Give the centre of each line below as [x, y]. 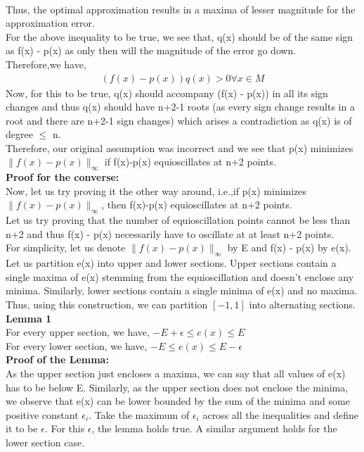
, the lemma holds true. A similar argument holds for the [214, 428]
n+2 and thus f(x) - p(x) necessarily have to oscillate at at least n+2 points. [170, 233]
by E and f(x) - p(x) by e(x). [289, 247]
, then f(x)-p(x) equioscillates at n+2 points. [197, 205]
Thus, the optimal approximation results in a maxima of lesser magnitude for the [181, 9]
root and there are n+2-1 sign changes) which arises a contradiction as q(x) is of [179, 120]
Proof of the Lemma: [57, 359]
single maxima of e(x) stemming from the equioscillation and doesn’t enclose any [180, 276]
